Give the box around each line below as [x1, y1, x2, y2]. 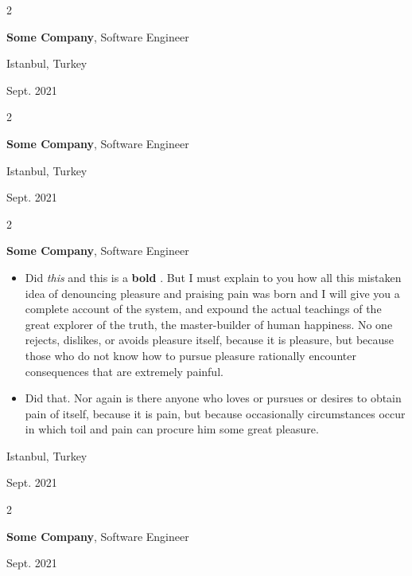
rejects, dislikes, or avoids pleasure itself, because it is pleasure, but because [25, 331, 395, 348]
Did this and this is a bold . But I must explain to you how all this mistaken [25, 268, 402, 285]
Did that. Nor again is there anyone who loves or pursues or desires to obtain [25, 390, 402, 406]
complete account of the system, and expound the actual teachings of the [25, 300, 382, 317]
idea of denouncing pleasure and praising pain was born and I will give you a [25, 284, 400, 301]
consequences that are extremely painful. [25, 362, 223, 379]
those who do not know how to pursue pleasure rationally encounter [25, 347, 356, 363]
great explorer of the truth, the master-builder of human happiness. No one [25, 315, 393, 332]
